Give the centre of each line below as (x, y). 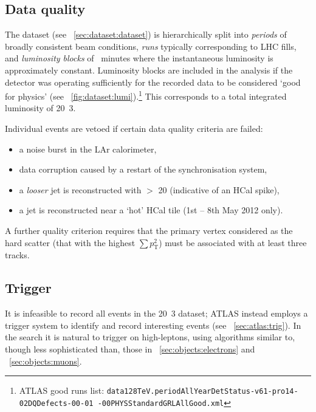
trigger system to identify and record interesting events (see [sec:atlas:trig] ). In (153, 325)
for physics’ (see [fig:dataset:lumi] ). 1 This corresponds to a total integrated (146, 95)
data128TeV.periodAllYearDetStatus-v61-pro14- (202, 392)
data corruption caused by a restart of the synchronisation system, (143, 169)
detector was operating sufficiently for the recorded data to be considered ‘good (153, 82)
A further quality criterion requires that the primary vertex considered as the (149, 230)
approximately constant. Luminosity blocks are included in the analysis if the (149, 70)
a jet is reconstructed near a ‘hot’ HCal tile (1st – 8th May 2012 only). (151, 210)
